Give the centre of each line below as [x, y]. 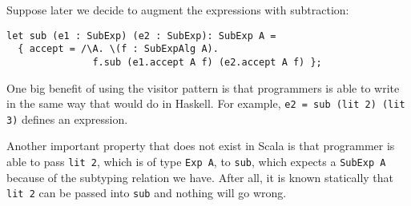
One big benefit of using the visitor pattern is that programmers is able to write [203, 87]
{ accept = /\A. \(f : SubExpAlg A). [118, 49]
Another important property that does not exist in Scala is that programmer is [201, 146]
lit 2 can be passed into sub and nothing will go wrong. [147, 193]
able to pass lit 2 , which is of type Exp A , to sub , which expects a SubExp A [196, 162]
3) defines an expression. [67, 119]
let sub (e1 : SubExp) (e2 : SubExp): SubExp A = [141, 36]
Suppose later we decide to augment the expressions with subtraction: [178, 10]
